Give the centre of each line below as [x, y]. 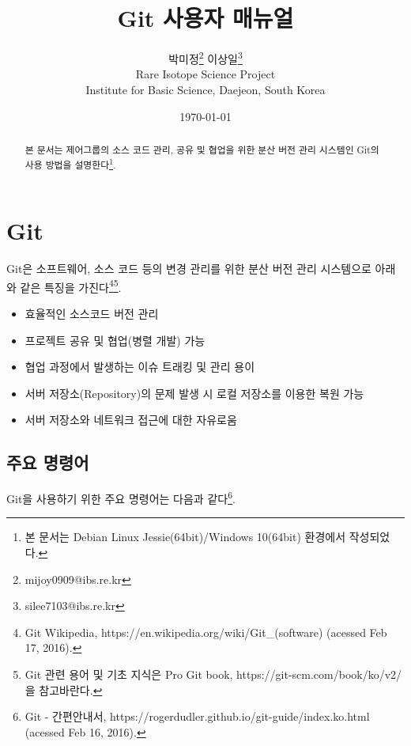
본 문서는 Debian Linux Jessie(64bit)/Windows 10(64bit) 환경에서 [185, 537]
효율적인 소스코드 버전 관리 [92, 314]
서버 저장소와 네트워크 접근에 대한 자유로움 [131, 420]
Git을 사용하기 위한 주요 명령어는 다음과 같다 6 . [121, 497]
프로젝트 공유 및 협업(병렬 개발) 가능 [115, 340]
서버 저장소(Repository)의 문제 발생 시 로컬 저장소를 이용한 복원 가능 [194, 393]
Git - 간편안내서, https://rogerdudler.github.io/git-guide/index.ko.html [197, 716]
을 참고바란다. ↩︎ [64, 689]
